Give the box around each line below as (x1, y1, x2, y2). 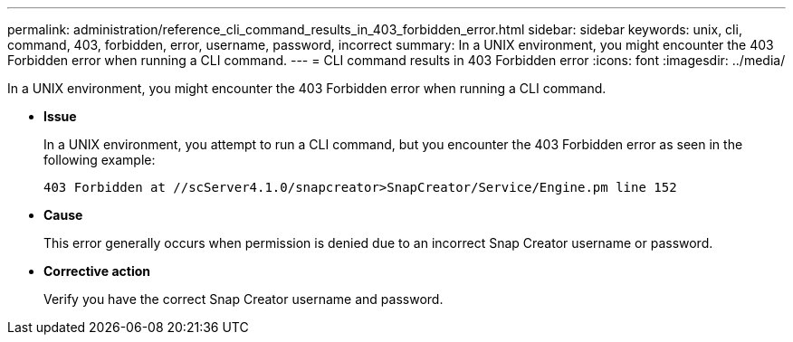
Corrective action (43, 263, 150, 279)
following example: (43, 152, 156, 167)
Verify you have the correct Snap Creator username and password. (43, 291, 444, 307)
